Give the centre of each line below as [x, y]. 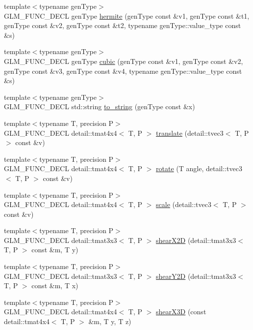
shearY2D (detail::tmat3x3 [196, 276]
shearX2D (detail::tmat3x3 [196, 240]
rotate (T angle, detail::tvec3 [199, 168]
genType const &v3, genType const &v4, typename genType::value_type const [123, 71]
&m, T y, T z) [110, 321]
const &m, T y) [55, 250]
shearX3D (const [181, 312]
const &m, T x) [55, 285]
